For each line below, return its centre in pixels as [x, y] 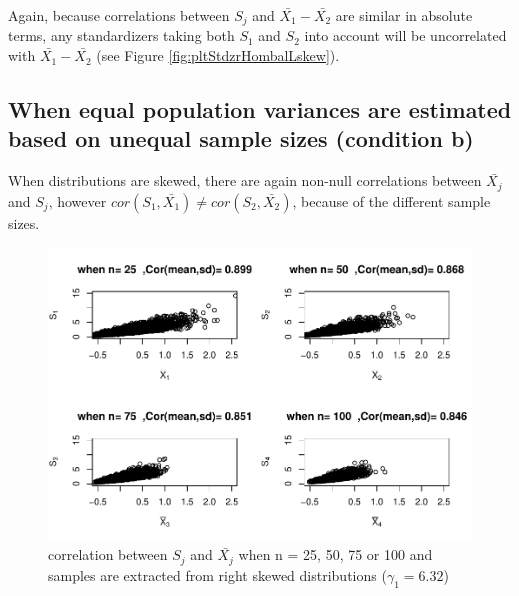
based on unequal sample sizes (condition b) [241, 138]
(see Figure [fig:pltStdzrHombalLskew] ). [218, 55]
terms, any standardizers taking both [121, 35]
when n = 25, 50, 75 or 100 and [335, 554]
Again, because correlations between [119, 15]
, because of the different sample [391, 200]
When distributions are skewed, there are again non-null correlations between [245, 180]
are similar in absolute [404, 15]
